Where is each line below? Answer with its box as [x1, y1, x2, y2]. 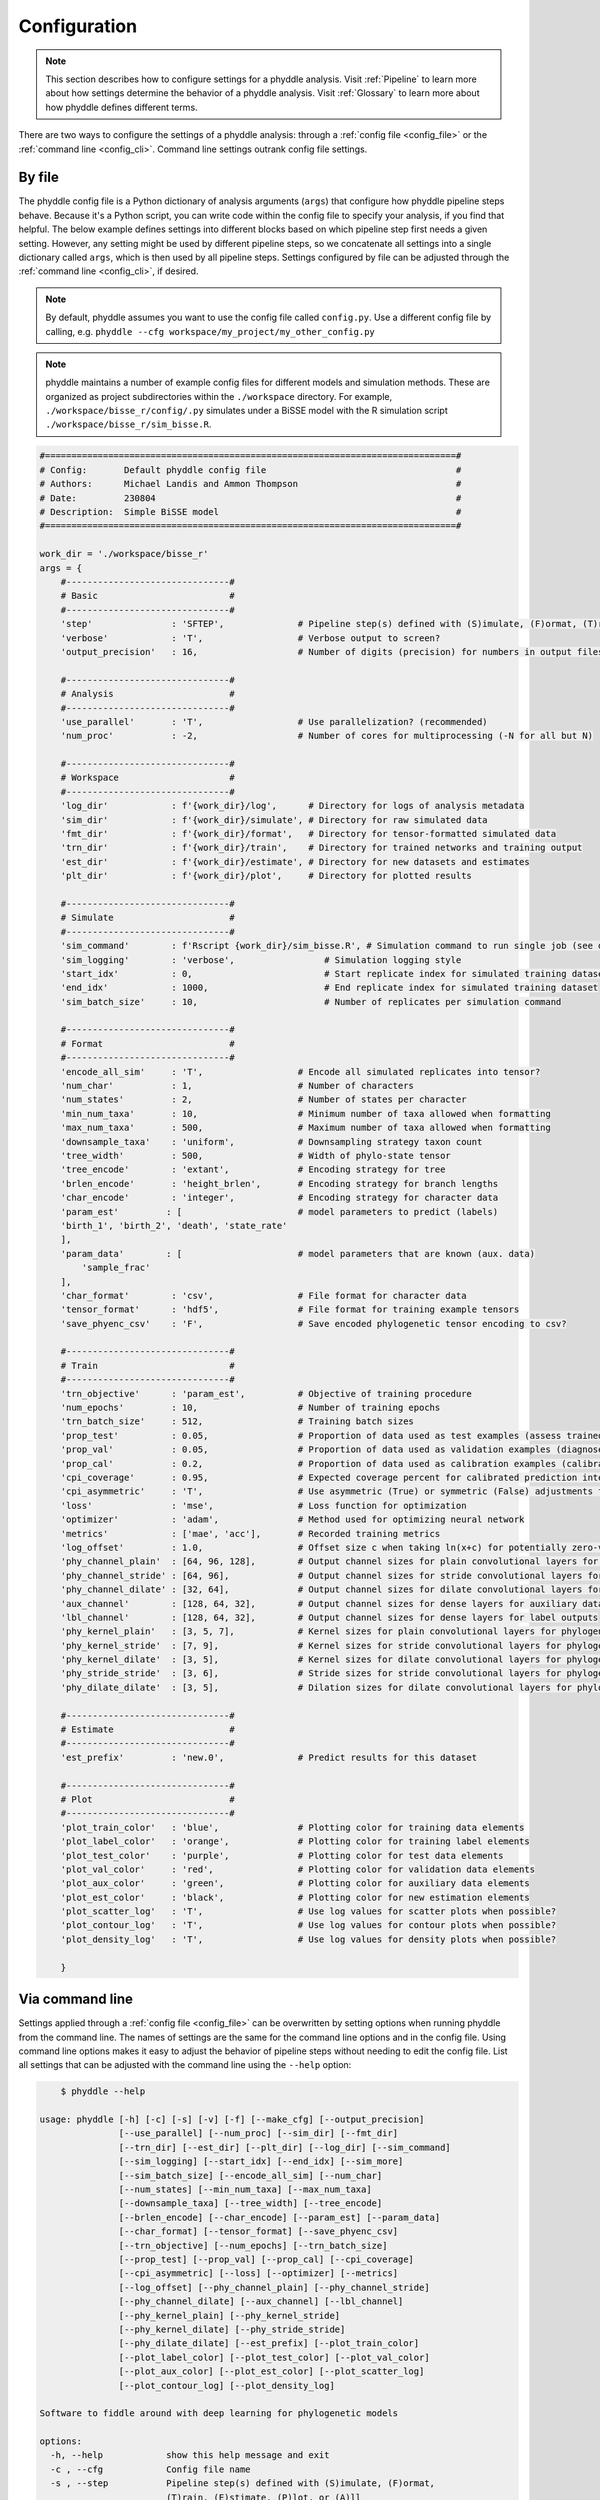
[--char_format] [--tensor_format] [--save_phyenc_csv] [118, 2226, 399, 2237]
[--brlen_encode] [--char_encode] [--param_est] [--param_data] [118, 2211, 441, 2223]
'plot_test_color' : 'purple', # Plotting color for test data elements [60, 1850, 504, 1861]
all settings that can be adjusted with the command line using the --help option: [18, 2059, 352, 2071]
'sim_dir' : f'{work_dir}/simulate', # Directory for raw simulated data [60, 814, 489, 825]
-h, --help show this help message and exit [50, 2450, 330, 2461]
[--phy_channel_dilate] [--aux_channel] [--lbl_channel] [118, 2296, 404, 2307]
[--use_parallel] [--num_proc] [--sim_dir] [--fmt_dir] [118, 2128, 399, 2139]
